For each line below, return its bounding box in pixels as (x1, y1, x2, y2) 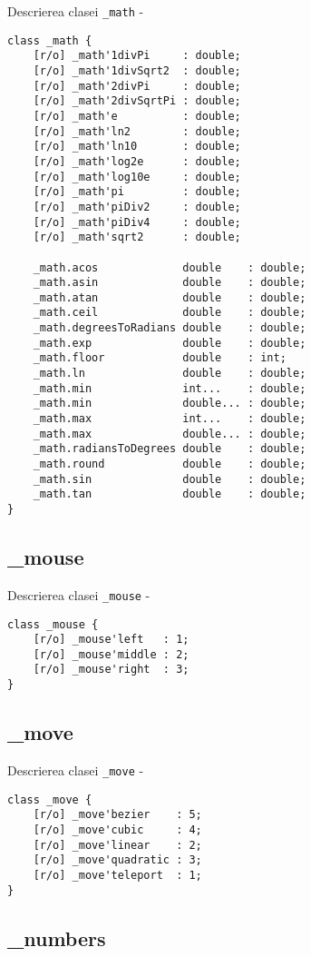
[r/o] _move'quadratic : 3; (33, 853, 202, 867)
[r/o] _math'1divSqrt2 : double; (33, 64, 241, 77)
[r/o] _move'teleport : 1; (33, 868, 202, 882)
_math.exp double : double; (33, 336, 306, 350)
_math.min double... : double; (33, 397, 306, 410)
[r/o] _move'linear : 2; (33, 838, 202, 852)
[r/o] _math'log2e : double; (33, 154, 241, 168)
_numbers (7, 923, 106, 952)
